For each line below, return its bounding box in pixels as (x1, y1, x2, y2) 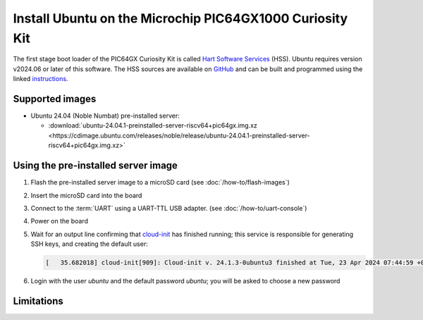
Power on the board (30, 217, 88, 226)
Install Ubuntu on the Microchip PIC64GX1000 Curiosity (13, 11, 348, 26)
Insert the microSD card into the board (30, 191, 142, 199)
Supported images (13, 92, 97, 105)
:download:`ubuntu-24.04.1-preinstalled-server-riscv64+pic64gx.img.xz (48, 121, 257, 130)
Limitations (13, 295, 63, 307)
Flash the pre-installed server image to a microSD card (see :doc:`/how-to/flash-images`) (30, 178, 290, 187)
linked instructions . (13, 75, 68, 83)
